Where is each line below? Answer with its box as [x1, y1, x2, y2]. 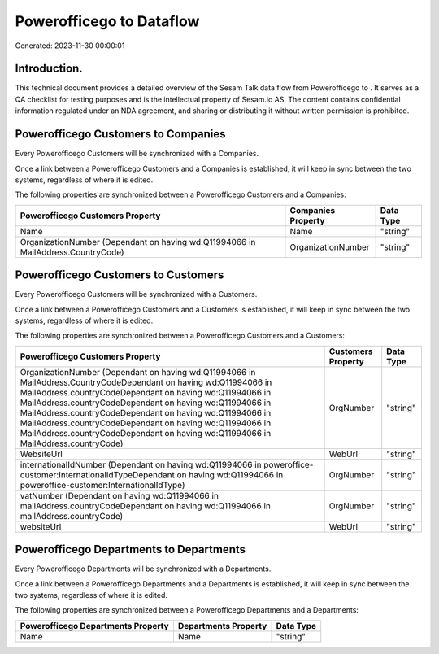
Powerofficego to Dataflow [15, 12, 200, 30]
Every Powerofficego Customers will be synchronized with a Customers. [15, 290, 258, 299]
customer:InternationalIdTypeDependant [20, 469, 175, 480]
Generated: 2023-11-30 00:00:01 [15, 41, 125, 50]
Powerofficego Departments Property [20, 620, 170, 631]
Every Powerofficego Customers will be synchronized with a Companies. [15, 149, 259, 159]
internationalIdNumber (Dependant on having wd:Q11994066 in [20, 459, 262, 470]
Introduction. [15, 62, 83, 76]
